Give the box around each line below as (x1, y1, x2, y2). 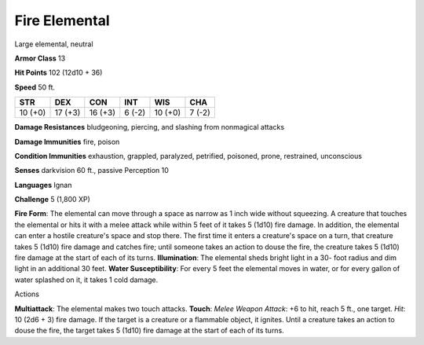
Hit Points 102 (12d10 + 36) (14, 68, 103, 78)
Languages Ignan (14, 180, 72, 189)
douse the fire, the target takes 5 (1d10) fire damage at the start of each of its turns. (14, 326, 284, 336)
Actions (14, 289, 39, 299)
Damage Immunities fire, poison (14, 137, 120, 146)
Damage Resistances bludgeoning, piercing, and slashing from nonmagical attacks (14, 123, 285, 132)
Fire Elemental (14, 12, 110, 29)
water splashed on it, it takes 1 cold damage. (14, 275, 159, 284)
